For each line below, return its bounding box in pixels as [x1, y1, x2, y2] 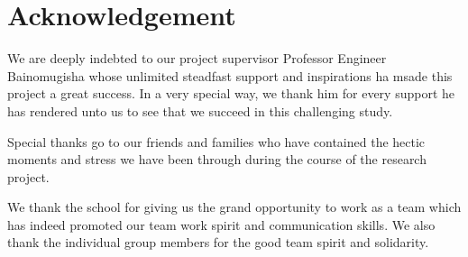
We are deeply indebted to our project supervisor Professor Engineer [7, 49, 387, 68]
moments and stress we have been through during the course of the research [7, 150, 427, 169]
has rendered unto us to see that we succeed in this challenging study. [7, 101, 393, 120]
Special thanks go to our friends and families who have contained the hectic [7, 132, 426, 151]
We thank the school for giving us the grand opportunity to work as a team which [7, 197, 462, 216]
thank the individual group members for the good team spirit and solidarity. [7, 233, 429, 252]
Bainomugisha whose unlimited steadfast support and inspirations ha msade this [7, 66, 453, 85]
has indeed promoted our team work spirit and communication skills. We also [7, 215, 436, 234]
